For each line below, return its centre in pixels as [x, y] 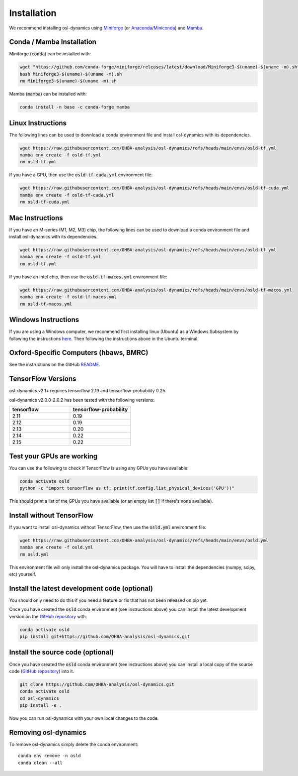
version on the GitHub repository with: [48, 616]
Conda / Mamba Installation [53, 42]
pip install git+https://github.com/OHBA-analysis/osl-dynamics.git [105, 637]
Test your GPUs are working [53, 456]
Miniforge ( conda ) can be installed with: [50, 54]
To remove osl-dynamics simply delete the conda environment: [74, 745]
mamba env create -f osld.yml [56, 547]
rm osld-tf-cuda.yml [44, 202]
